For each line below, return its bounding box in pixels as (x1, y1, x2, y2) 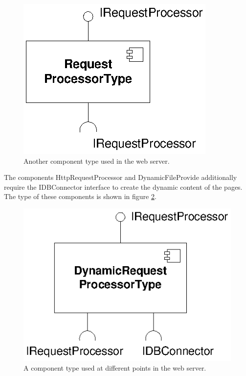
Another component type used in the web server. (23, 155, 170, 166)
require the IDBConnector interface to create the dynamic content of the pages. (4, 181, 243, 192)
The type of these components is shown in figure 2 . (4, 191, 157, 201)
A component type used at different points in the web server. (23, 362, 206, 373)
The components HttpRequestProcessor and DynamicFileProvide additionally (4, 172, 237, 182)
